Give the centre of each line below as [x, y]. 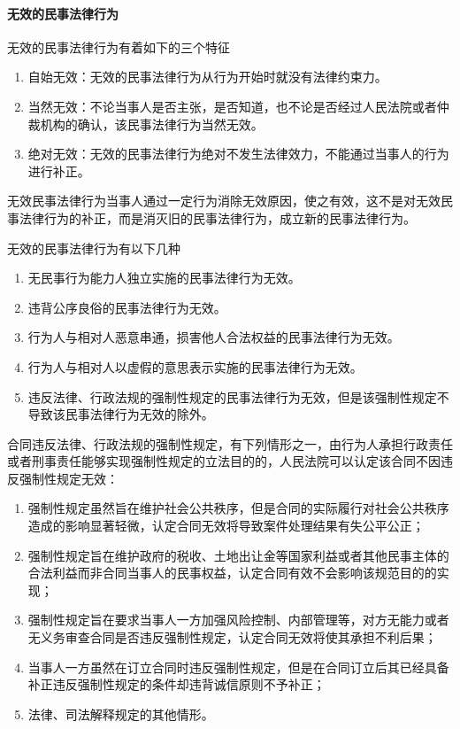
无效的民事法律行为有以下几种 [94, 248]
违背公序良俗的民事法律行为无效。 [127, 307]
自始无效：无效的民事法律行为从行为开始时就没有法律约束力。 [207, 77]
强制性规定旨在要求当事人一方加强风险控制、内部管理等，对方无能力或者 [238, 620]
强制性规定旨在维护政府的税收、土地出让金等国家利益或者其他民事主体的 [238, 555]
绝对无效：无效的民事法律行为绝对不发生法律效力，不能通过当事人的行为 [238, 154]
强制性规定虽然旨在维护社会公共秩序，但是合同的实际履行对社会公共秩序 [238, 508]
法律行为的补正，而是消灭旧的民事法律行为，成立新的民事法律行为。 [217, 217]
